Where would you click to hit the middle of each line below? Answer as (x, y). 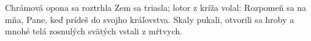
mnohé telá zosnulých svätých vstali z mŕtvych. (94, 31)
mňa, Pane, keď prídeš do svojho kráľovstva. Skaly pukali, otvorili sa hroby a (150, 19)
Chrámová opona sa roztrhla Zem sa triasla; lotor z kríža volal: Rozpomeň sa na (156, 7)
